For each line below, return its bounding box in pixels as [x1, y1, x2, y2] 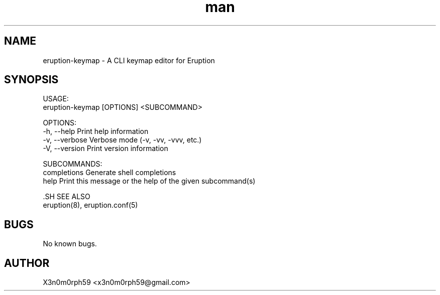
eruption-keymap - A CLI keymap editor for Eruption [43, 56, 215, 65]
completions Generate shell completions [43, 168, 176, 177]
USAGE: [43, 94, 69, 103]
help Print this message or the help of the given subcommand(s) [43, 177, 256, 186]
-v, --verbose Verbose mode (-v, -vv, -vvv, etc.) [43, 135, 202, 144]
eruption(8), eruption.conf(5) [43, 201, 138, 210]
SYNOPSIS [4, 73, 59, 86]
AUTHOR [4, 256, 50, 269]
